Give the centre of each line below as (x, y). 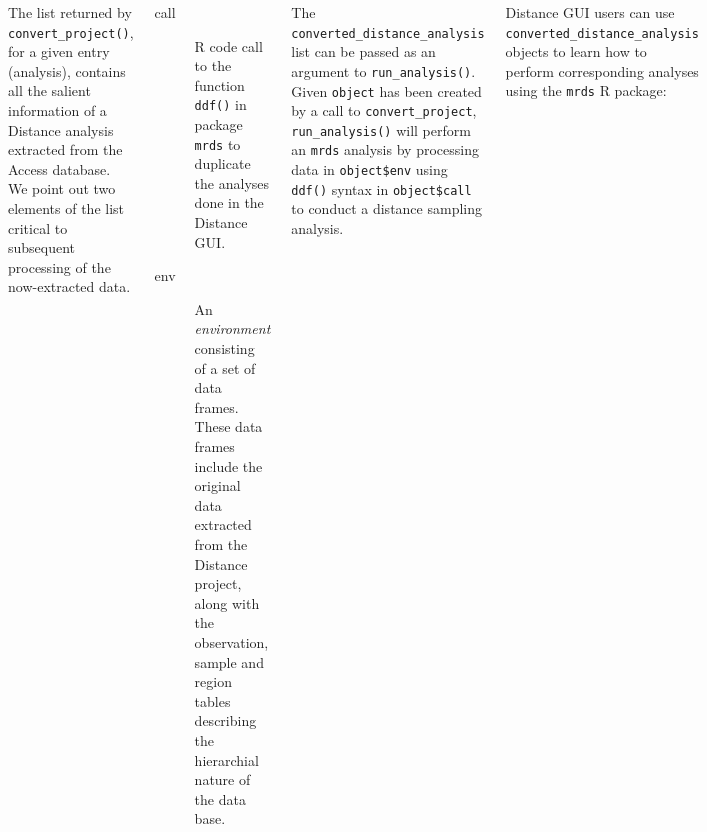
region (213, 681)
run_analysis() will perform (381, 129)
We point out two (62, 188)
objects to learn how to (576, 51)
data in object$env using (369, 169)
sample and (229, 661)
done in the (229, 202)
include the (228, 465)
